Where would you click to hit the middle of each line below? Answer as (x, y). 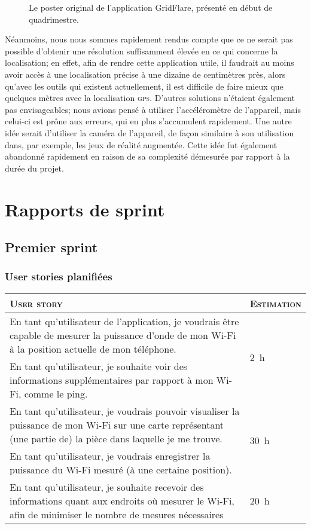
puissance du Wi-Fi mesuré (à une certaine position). (121, 469)
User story (36, 303)
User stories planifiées (59, 276)
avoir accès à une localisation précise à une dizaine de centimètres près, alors (145, 74)
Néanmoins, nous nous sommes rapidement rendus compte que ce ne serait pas (149, 39)
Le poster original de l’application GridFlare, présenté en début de (151, 7)
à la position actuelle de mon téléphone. (93, 348)
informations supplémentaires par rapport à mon (112, 380)
